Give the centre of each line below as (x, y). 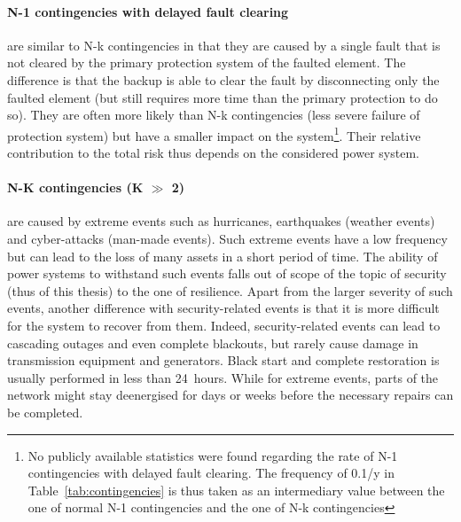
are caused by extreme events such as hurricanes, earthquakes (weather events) (221, 221)
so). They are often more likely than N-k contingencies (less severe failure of (214, 115)
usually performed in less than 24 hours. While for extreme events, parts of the (223, 377)
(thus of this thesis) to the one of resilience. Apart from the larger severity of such (230, 290)
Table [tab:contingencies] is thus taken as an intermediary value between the (236, 490)
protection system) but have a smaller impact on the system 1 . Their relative (214, 134)
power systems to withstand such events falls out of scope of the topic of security (227, 273)
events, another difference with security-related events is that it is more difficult (223, 308)
